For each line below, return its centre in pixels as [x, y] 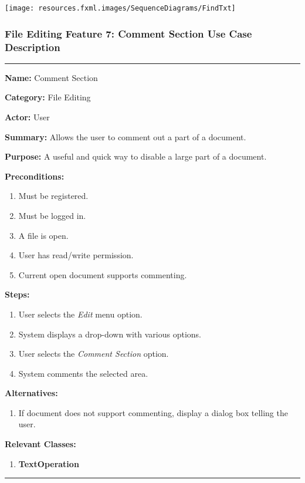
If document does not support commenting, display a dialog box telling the [153, 412]
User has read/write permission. [76, 255]
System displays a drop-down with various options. [110, 334]
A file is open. [43, 235]
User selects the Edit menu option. [80, 314]
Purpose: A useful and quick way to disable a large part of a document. [136, 156]
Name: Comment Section [51, 77]
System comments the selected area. [83, 373]
